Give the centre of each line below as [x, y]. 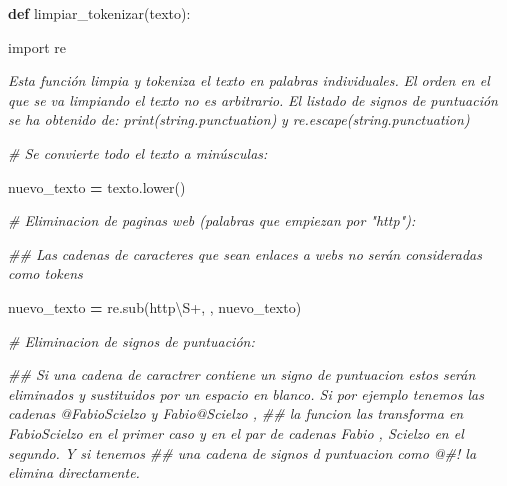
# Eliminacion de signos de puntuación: [131, 340]
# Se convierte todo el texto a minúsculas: [138, 152]
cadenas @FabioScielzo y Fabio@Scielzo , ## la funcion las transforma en [236, 413]
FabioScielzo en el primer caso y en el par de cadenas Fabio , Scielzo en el [236, 432]
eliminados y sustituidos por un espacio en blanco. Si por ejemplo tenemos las [246, 393]
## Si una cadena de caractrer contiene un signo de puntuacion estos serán [242, 374]
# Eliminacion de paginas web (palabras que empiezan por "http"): [212, 220]
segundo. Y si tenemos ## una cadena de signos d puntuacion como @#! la [242, 452]
